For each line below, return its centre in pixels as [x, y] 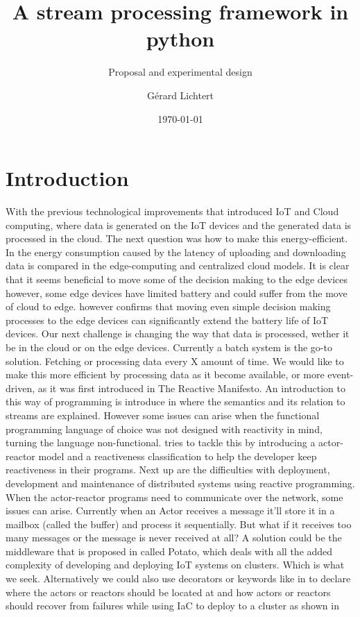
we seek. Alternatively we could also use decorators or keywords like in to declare [178, 578]
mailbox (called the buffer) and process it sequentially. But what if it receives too [179, 524]
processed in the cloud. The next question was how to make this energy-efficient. [177, 238]
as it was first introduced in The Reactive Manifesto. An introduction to [191, 388]
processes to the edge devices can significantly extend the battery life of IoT [167, 320]
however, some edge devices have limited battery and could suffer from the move [177, 293]
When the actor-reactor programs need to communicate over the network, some [174, 497]
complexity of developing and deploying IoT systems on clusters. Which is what [175, 565]
